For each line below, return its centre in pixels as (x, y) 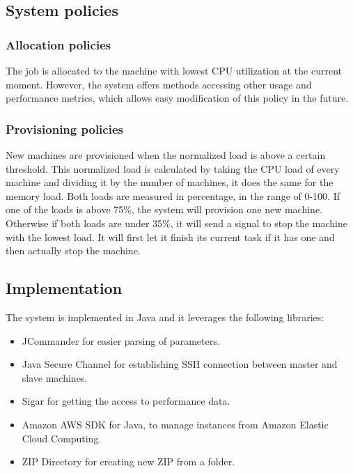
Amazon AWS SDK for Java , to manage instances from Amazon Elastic (175, 424)
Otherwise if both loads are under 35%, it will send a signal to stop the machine (176, 223)
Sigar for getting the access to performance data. (126, 401)
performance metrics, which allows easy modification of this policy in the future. (177, 98)
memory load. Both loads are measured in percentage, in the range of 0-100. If (173, 195)
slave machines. (55, 377)
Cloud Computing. (62, 438)
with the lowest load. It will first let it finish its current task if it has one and (170, 236)
